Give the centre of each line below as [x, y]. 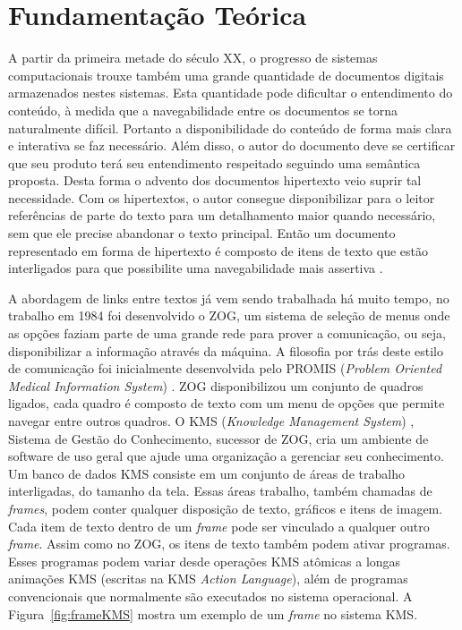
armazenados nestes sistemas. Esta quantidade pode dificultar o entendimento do [231, 93]
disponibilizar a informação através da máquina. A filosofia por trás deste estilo [226, 350]
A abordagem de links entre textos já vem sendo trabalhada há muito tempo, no [229, 298]
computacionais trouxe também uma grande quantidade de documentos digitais [226, 75]
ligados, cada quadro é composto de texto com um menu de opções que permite [227, 403]
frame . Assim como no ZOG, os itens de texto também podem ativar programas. [229, 544]
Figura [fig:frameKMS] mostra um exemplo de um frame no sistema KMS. [213, 613]
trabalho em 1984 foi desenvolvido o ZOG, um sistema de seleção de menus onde [229, 315]
